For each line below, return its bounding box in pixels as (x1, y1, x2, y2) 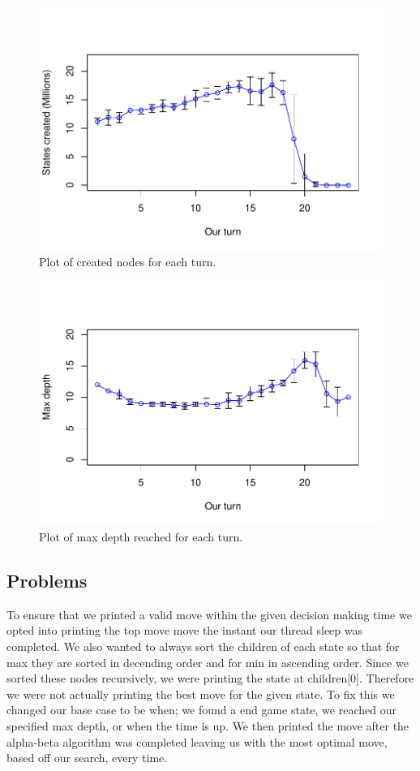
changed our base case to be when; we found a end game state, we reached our (6, 701, 396, 718)
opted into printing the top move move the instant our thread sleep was (6, 622, 362, 639)
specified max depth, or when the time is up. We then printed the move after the (6, 717, 409, 734)
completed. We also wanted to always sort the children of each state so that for (6, 638, 400, 655)
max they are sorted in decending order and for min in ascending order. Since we (6, 653, 409, 670)
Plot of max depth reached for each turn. (39, 528, 243, 545)
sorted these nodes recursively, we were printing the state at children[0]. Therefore (6, 670, 414, 687)
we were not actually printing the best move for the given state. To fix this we (6, 685, 395, 702)
